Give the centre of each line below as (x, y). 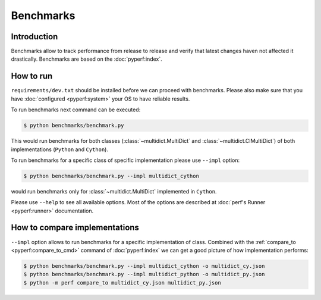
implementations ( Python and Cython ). (59, 149)
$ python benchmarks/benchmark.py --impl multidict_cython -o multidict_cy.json (144, 266)
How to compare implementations (75, 228)
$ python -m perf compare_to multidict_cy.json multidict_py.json (122, 282)
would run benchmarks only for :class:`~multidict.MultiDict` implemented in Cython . (114, 191)
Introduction (34, 37)
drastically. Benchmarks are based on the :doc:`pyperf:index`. (87, 59)
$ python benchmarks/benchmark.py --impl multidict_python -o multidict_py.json (144, 274)
